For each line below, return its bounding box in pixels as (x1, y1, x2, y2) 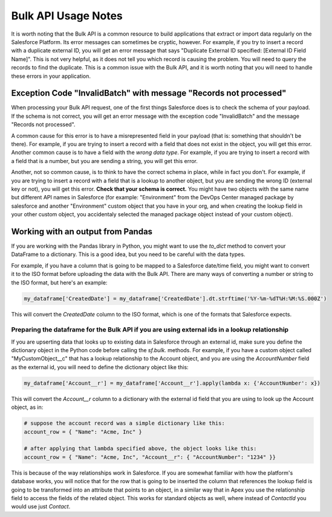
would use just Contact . (11, 503, 71, 510)
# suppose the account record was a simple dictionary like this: (24, 420, 225, 427)
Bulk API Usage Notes (11, 9, 123, 22)
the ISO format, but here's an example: (11, 278, 108, 286)
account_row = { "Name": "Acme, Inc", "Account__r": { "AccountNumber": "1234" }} (24, 454, 276, 460)
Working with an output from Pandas (11, 226, 153, 237)
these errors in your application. (11, 72, 91, 80)
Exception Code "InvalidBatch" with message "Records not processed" (11, 88, 287, 98)
